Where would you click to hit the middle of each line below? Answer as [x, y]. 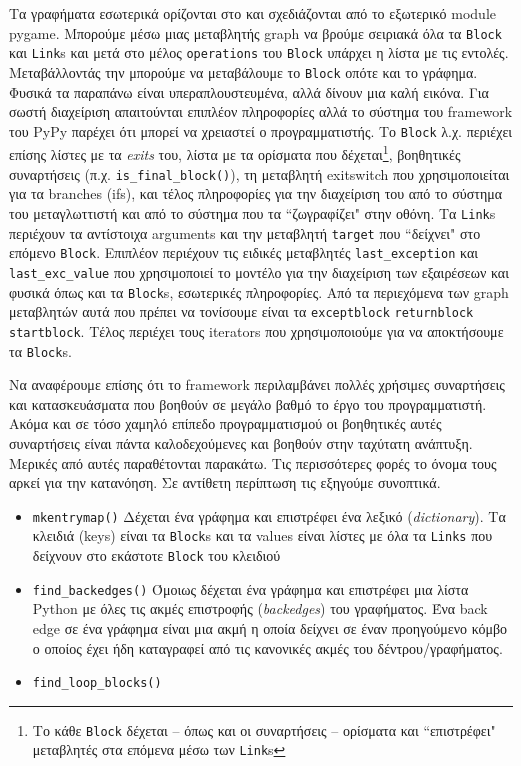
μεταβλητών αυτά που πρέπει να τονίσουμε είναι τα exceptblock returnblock [241, 311]
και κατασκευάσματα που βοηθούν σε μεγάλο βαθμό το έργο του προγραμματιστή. [248, 403]
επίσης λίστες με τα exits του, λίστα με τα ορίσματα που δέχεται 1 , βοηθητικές [235, 153]
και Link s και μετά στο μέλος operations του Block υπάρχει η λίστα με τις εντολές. [259, 52]
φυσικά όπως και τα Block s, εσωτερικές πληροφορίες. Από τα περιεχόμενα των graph [259, 291]
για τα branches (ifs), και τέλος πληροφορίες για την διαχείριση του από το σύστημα [256, 193]
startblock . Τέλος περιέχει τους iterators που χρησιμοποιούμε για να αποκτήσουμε [256, 330]
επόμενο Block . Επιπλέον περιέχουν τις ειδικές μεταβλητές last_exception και [244, 252]
